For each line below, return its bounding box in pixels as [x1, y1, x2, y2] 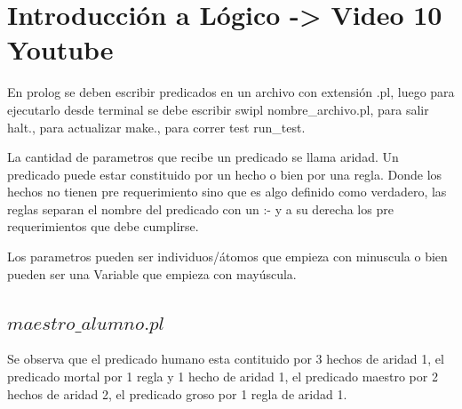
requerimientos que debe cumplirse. [7, 217, 199, 236]
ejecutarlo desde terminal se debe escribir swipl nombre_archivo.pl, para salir [7, 100, 429, 118]
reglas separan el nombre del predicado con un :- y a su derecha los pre [7, 199, 394, 218]
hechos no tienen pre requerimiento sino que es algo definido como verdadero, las [7, 182, 447, 201]
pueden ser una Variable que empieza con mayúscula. [7, 264, 297, 283]
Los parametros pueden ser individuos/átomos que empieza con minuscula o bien [7, 247, 448, 266]
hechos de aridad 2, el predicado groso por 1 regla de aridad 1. [7, 384, 347, 403]
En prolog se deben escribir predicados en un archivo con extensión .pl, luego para [7, 83, 455, 101]
